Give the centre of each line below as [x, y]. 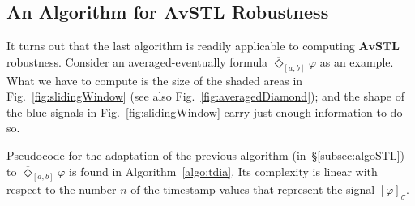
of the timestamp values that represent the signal [253, 189]
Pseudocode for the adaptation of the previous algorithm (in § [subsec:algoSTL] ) [206, 155]
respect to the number [62, 189]
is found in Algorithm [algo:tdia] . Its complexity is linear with [223, 171]
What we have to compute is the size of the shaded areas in [155, 80]
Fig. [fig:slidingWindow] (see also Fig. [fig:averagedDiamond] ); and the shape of [206, 96]
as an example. [357, 61]
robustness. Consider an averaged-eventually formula [137, 61]
